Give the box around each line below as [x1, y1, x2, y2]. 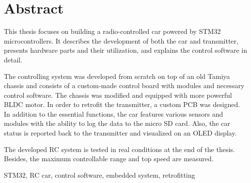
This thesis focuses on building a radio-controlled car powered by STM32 [4, 26, 221, 36]
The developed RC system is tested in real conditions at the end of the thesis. [4, 144, 235, 154]
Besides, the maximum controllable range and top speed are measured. [4, 153, 214, 164]
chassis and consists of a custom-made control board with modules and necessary [4, 80, 245, 91]
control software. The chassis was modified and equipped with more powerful [4, 90, 232, 100]
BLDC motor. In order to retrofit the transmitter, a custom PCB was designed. [4, 99, 240, 109]
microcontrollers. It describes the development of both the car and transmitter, [4, 35, 238, 46]
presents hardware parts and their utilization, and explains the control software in [4, 45, 247, 55]
